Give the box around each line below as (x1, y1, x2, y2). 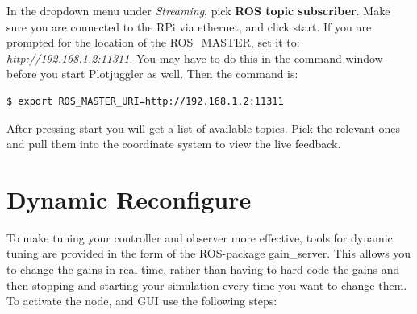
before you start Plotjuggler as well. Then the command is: (6, 65, 298, 82)
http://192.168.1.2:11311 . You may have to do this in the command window (6, 49, 383, 66)
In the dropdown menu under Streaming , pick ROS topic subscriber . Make (6, 2, 390, 19)
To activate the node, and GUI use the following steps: (6, 292, 277, 309)
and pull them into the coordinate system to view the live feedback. (6, 135, 341, 152)
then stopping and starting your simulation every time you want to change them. (6, 276, 407, 293)
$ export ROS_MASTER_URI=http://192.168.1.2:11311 (6, 95, 284, 107)
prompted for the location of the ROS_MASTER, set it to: (6, 34, 300, 51)
